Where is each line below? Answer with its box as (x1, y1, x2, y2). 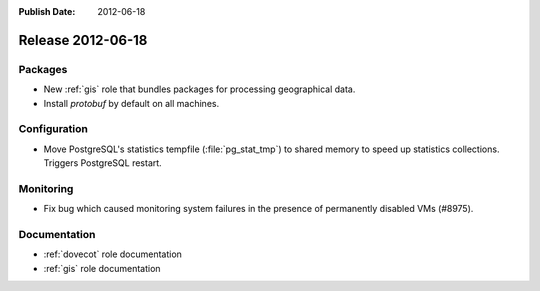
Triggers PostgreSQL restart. (43, 157, 162, 169)
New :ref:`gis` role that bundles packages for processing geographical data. (43, 83, 356, 95)
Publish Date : (18, 6, 76, 17)
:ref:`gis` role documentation (43, 262, 161, 274)
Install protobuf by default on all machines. (43, 97, 220, 109)
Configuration (18, 122, 89, 136)
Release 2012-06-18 (18, 31, 148, 49)
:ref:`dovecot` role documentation (43, 248, 182, 260)
